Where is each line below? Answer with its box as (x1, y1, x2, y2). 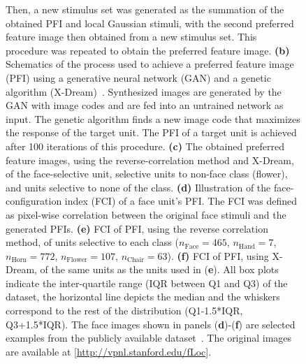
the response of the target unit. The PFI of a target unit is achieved (6, 125, 297, 140)
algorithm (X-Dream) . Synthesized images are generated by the (6, 84, 282, 99)
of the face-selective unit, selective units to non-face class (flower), (6, 166, 288, 181)
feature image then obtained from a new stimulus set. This (6, 29, 257, 44)
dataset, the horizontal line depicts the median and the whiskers (6, 289, 280, 304)
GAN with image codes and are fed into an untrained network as (6, 98, 284, 112)
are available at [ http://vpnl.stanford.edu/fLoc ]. (6, 344, 212, 358)
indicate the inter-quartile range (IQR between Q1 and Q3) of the (6, 275, 288, 290)
